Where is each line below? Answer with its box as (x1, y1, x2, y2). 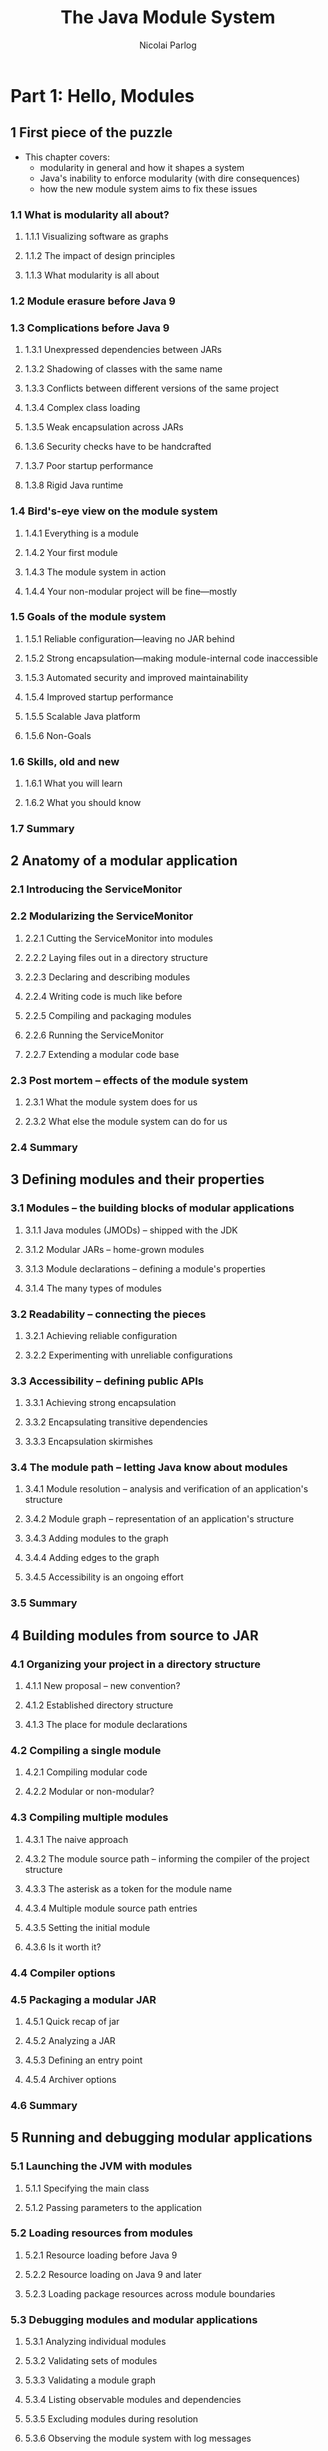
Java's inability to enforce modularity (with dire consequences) (39, 172, 301, 184)
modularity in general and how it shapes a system (39, 161, 245, 173)
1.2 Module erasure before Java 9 (10, 294, 176, 308)
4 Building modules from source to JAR (10, 1627, 259, 1644)
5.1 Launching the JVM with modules (10, 2159, 193, 2173)
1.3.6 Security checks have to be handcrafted (24, 441, 212, 453)
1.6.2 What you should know (24, 797, 142, 809)
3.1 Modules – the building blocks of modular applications (10, 1201, 295, 1215)
